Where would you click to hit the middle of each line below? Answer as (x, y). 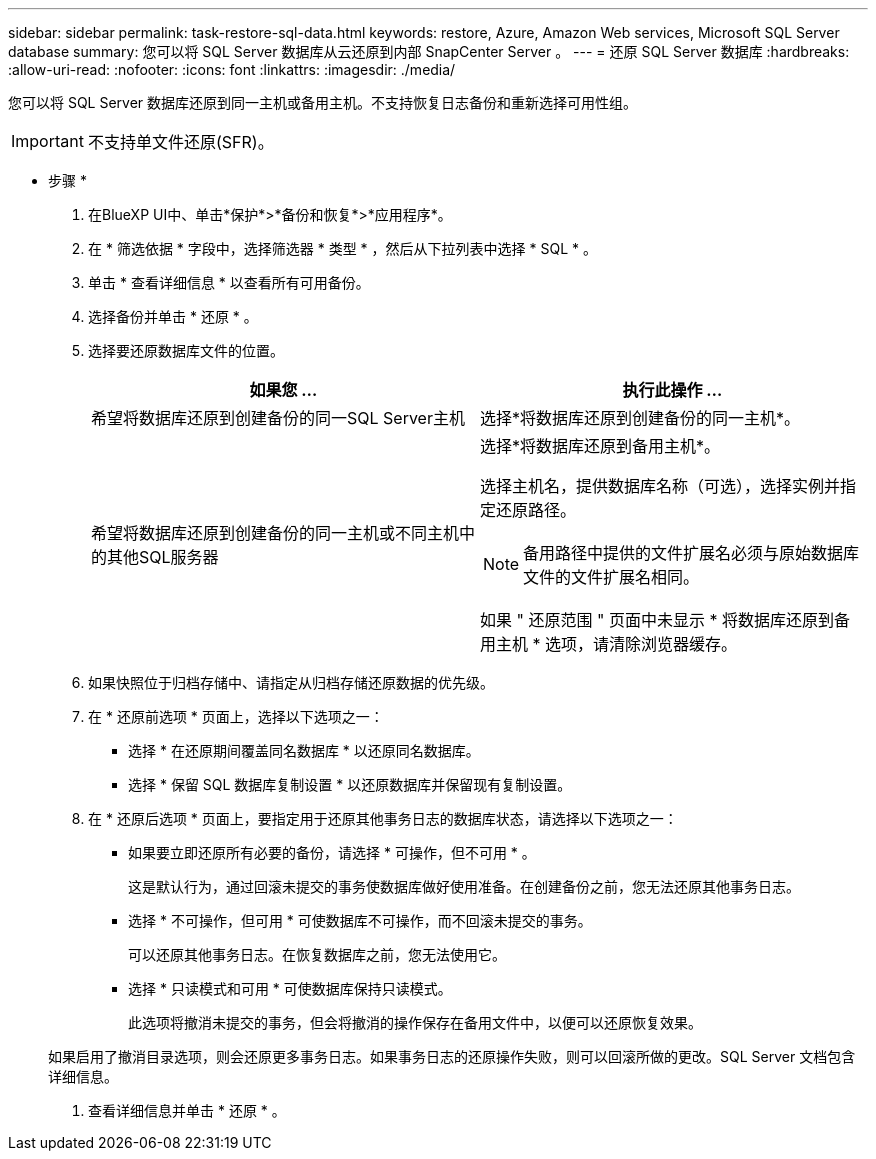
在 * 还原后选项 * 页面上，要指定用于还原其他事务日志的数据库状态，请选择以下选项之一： (383, 818)
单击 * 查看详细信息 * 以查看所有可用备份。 (229, 282)
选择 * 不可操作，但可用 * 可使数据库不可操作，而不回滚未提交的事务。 (360, 920)
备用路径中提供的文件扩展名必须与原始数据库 (691, 553)
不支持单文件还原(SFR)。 (180, 142)
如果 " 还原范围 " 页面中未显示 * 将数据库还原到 (657, 620)
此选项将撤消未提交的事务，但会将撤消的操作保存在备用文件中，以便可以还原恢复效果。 (415, 1022)
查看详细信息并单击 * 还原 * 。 (187, 1110)
